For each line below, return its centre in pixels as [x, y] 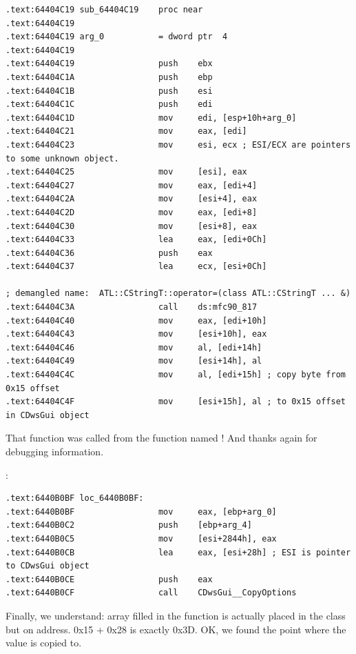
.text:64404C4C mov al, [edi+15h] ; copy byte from [176, 375]
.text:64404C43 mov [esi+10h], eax [136, 334]
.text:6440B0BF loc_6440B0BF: [75, 498]
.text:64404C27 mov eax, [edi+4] [132, 185]
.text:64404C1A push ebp [109, 77]
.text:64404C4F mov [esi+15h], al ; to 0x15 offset [176, 402]
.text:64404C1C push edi [109, 105]
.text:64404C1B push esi [109, 91]
